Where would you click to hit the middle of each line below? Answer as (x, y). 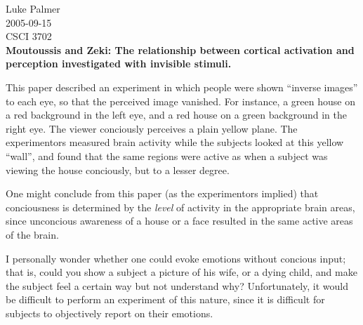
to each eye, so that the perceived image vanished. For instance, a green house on (180, 101)
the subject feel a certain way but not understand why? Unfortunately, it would (177, 285)
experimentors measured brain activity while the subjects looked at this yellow (175, 142)
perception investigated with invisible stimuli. (119, 64)
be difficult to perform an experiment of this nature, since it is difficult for (165, 299)
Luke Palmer (33, 8)
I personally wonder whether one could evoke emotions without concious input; (176, 258)
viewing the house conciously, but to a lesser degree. (118, 170)
